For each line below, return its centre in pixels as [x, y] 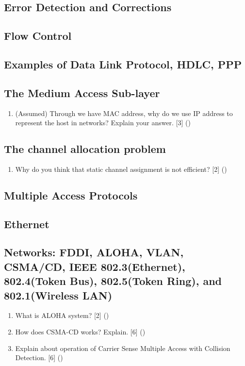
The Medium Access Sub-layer [82, 92]
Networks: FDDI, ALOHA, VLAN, [94, 252]
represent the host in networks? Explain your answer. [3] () [103, 123]
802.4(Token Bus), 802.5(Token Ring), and [113, 281]
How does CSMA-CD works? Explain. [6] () [80, 332]
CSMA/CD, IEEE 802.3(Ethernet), [95, 266]
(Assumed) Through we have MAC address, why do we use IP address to [124, 113]
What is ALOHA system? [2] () [62, 315]
